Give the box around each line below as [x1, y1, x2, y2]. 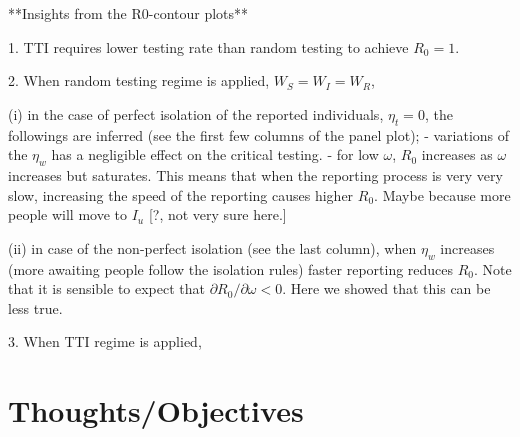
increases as [421, 144, 493, 165]
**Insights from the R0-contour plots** [8, 3, 249, 23]
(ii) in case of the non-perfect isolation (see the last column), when [8, 237, 417, 258]
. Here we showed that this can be [282, 278, 491, 299]
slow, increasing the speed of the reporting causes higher [8, 184, 354, 205]
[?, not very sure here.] [148, 204, 287, 225]
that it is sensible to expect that [8, 278, 205, 299]
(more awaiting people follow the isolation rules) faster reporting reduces [8, 258, 454, 279]
